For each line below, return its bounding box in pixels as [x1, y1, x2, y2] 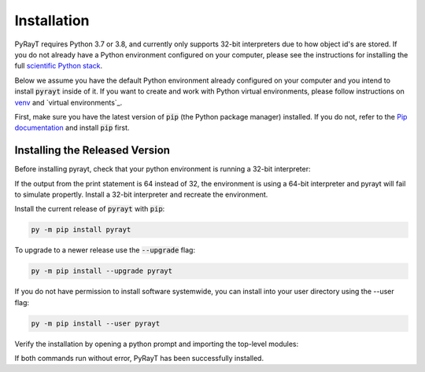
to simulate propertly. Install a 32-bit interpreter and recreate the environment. [14, 190, 268, 199]
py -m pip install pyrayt [31, 225, 131, 234]
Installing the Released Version [14, 144, 171, 157]
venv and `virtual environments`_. [14, 98, 123, 107]
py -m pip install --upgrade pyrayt [31, 267, 173, 275]
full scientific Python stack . [14, 61, 102, 71]
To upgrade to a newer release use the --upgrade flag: [14, 245, 196, 255]
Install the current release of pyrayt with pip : [14, 204, 165, 214]
